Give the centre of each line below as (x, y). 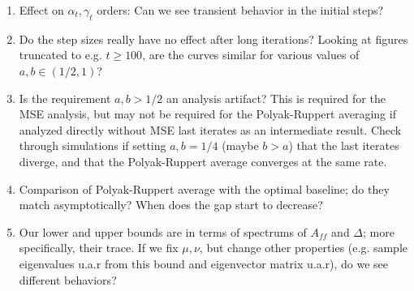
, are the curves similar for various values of (251, 55)
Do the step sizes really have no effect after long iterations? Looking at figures (213, 39)
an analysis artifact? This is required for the (276, 98)
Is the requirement (65, 98)
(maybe (240, 145)
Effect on (41, 10)
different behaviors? (68, 279)
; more (379, 231)
